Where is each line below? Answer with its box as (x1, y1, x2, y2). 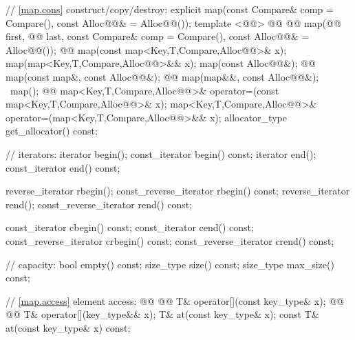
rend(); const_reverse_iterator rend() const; (6, 197, 193, 211)
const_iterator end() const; (6, 160, 120, 174)
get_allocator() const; (6, 123, 98, 138)
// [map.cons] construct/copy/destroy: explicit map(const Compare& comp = (6, 2, 334, 16)
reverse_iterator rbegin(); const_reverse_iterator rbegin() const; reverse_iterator (6, 183, 350, 198)
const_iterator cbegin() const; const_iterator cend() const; (6, 220, 254, 234)
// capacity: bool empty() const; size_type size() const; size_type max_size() (6, 257, 334, 271)
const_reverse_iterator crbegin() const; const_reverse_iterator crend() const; (6, 233, 334, 248)
